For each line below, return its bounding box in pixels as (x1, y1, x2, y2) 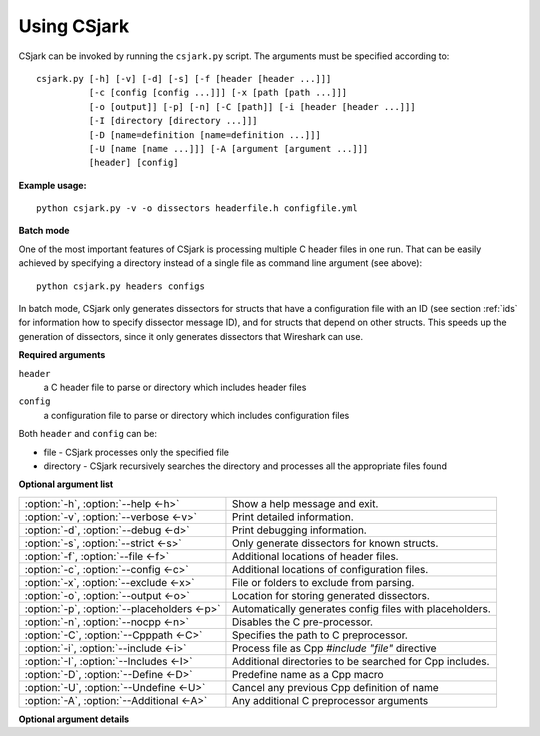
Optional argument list (18, 478, 114, 490)
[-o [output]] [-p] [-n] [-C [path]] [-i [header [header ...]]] (88, 101, 416, 112)
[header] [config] (88, 157, 179, 169)
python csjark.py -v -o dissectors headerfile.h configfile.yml (36, 203, 359, 214)
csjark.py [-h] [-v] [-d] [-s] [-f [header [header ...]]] (36, 73, 332, 84)
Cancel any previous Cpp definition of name (231, 680, 439, 694)
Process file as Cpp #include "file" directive (231, 641, 437, 655)
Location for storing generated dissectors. (231, 588, 430, 602)
